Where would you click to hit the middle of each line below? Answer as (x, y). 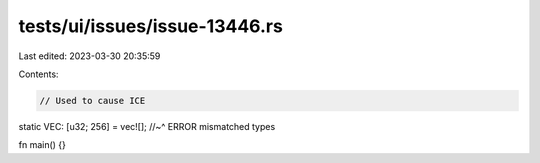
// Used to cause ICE (92, 100)
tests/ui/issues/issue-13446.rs (151, 26)
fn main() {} (42, 145)
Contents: (38, 74)
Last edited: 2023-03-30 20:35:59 (89, 56)
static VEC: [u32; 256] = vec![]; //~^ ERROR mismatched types (147, 126)
